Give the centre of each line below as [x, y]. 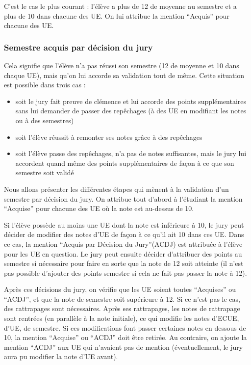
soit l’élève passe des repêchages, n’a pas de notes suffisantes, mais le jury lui [131, 153]
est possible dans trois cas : [45, 85]
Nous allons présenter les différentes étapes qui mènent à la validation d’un [116, 189]
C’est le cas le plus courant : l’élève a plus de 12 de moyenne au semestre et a [120, 6]
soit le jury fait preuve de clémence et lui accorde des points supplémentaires [131, 101]
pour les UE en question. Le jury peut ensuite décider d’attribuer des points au [123, 253]
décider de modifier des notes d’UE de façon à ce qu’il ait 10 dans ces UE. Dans [124, 234]
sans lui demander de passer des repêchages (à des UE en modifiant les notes [131, 111]
